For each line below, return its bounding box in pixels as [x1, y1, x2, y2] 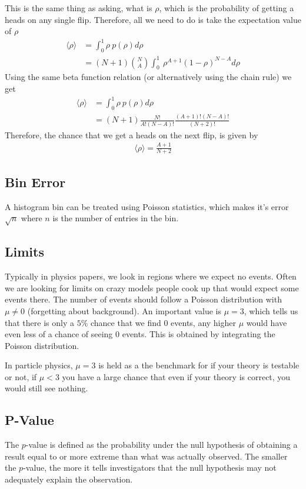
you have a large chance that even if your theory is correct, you [62, 370, 291, 382]
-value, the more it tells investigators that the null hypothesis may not [23, 461, 277, 474]
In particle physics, [5, 359, 73, 371]
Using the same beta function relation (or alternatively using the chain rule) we [5, 71, 292, 83]
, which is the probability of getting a [159, 2, 294, 14]
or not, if [5, 370, 37, 382]
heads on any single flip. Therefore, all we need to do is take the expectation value [5, 13, 301, 25]
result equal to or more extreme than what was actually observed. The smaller [5, 450, 288, 462]
